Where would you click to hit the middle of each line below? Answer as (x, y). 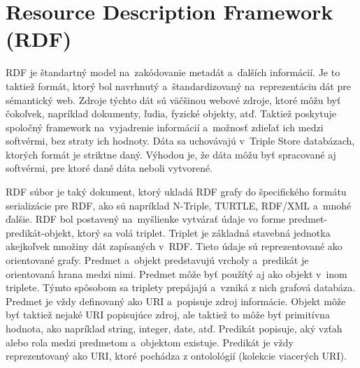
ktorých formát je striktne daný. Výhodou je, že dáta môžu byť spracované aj (171, 154)
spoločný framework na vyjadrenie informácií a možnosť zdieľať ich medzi (165, 127)
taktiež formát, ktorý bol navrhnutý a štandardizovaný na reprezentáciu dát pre (178, 86)
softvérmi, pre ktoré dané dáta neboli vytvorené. (109, 168)
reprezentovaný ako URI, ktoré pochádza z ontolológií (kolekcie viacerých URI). (176, 356)
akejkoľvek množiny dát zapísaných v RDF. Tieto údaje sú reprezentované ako (174, 246)
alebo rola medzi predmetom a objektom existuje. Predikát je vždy (150, 342)
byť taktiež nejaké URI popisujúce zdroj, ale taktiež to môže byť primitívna (168, 315)
